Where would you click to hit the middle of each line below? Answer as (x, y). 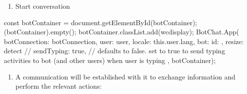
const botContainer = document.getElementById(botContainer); (101, 22)
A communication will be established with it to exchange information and (125, 76)
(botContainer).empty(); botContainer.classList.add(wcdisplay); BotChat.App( (122, 32)
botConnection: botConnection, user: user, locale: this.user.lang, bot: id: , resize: (124, 41)
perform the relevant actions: (58, 86)
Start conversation (43, 6)
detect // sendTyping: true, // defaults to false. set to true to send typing (114, 51)
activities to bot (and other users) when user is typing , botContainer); (110, 60)
